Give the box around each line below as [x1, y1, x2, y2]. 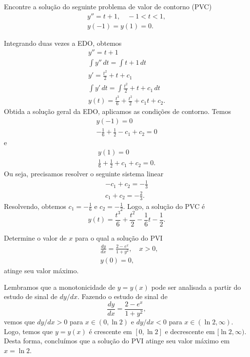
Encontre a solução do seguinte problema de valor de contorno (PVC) [4, 1, 212, 11]
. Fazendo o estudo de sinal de [77, 291, 168, 301]
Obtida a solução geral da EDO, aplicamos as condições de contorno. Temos [4, 106, 231, 116]
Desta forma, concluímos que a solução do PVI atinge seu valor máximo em [4, 336, 230, 346]
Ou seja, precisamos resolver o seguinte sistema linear [4, 169, 164, 179]
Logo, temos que [4, 326, 53, 336]
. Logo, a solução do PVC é [123, 201, 205, 211]
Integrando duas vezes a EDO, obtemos [4, 38, 122, 48]
